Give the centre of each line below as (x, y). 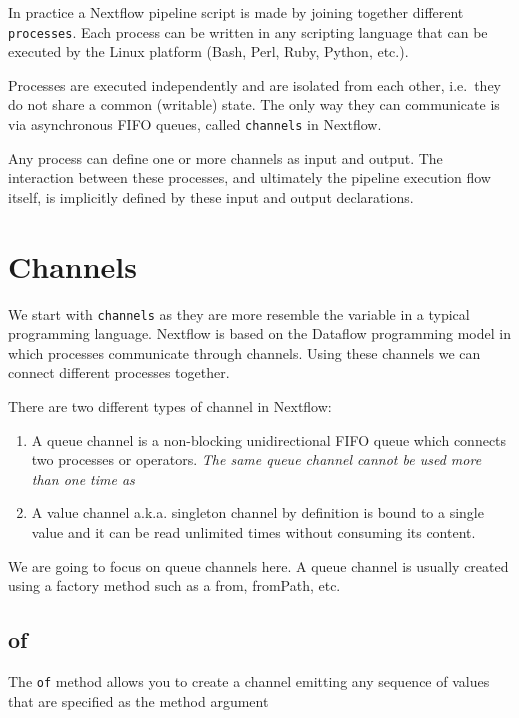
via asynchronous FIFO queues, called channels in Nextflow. (195, 124)
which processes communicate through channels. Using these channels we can (244, 352)
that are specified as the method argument (138, 700)
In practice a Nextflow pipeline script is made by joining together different (236, 12)
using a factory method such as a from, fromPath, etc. (174, 585)
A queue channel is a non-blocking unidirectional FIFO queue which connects (269, 439)
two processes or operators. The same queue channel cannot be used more (256, 459)
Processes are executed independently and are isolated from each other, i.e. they (255, 84)
